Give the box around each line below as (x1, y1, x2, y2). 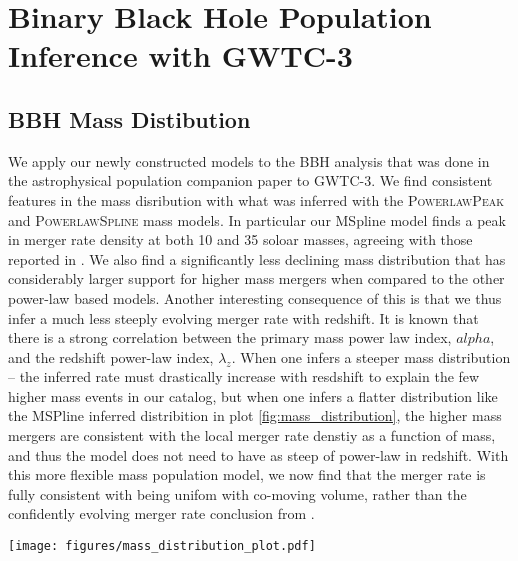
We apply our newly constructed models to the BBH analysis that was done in (8, 150, 490, 171)
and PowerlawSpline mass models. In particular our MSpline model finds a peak (8, 209, 506, 230)
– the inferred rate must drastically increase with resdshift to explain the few (8, 366, 480, 387)
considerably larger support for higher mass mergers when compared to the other (8, 268, 505, 289)
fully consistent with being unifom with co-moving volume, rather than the (8, 483, 467, 504)
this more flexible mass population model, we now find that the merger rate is (8, 464, 486, 485)
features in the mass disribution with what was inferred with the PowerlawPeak (8, 189, 504, 210)
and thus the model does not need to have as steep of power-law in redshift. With (8, 444, 509, 465)
